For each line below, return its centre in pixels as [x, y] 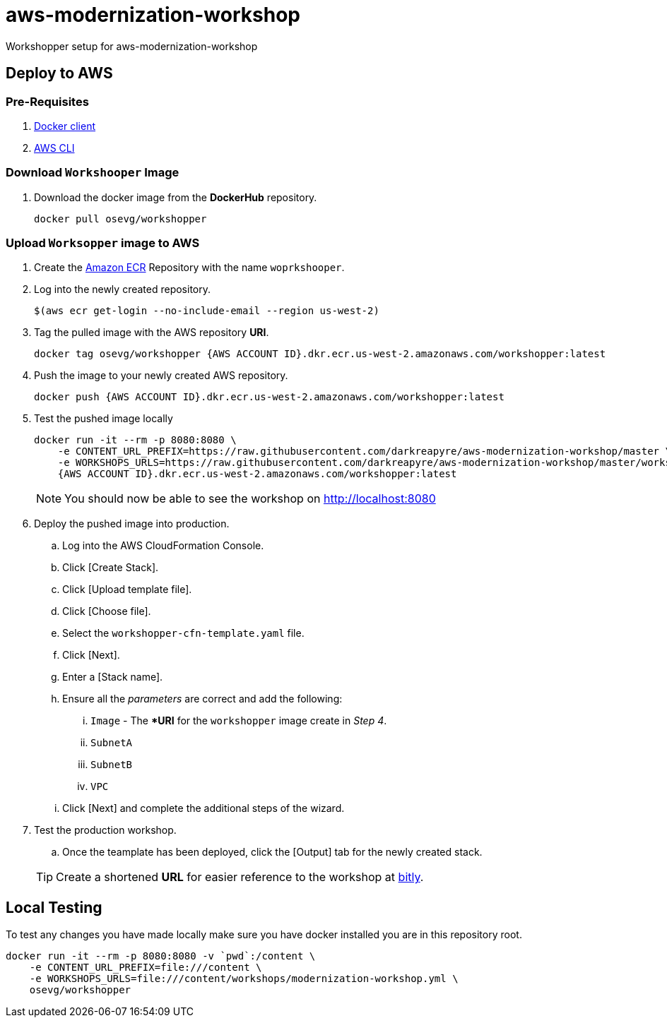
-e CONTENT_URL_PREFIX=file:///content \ [146, 968]
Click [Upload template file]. [127, 590]
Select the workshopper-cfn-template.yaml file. [183, 633]
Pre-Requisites [47, 101]
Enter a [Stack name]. [113, 677]
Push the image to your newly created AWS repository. [161, 376]
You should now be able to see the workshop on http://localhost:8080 [250, 499]
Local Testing [54, 907]
